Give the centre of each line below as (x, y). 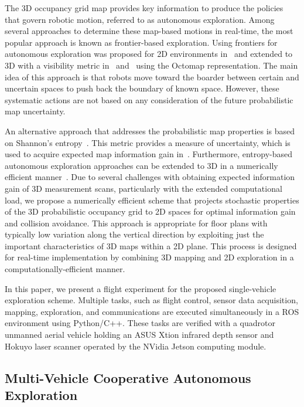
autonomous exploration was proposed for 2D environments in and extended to (149, 54)
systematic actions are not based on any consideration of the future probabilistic (149, 99)
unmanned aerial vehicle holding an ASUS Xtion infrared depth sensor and (139, 335)
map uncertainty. (35, 111)
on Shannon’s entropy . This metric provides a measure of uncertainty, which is (148, 142)
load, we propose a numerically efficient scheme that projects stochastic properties (152, 200)
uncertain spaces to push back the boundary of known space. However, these (142, 88)
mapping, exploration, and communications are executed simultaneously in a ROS (152, 311)
